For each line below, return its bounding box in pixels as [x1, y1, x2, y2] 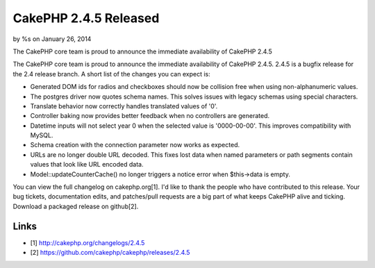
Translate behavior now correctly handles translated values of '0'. [30, 101, 218, 110]
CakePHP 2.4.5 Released [12, 10, 160, 26]
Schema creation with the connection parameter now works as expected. [30, 141, 240, 149]
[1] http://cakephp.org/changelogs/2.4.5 [30, 238, 145, 246]
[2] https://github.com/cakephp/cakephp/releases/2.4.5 [30, 249, 190, 257]
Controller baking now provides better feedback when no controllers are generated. [30, 112, 270, 120]
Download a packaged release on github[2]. [12, 202, 139, 210]
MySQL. [30, 131, 53, 140]
